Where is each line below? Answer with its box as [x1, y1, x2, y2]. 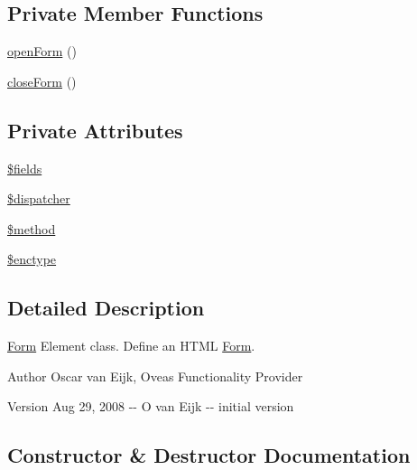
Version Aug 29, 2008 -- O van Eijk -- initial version [7, 397, 294, 416]
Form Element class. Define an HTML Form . [7, 336, 255, 355]
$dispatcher [7, 189, 70, 208]
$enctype [7, 249, 57, 268]
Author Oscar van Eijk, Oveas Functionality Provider [7, 366, 303, 385]
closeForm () [7, 71, 77, 90]
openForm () [7, 42, 77, 61]
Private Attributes [7, 116, 183, 144]
